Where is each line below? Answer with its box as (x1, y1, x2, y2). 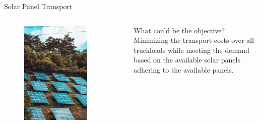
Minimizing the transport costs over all (134, 35, 254, 45)
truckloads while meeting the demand (134, 44, 249, 55)
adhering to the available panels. (134, 64, 234, 75)
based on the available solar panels (134, 54, 240, 65)
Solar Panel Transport (4, 1, 73, 11)
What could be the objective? (134, 25, 225, 35)
